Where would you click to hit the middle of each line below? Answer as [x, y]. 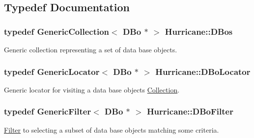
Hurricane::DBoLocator [203, 71]
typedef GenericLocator [52, 71]
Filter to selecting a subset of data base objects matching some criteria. [112, 129]
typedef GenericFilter [48, 111]
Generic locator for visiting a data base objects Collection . [92, 89]
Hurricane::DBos [199, 31]
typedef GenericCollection [57, 31]
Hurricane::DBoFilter [190, 111]
